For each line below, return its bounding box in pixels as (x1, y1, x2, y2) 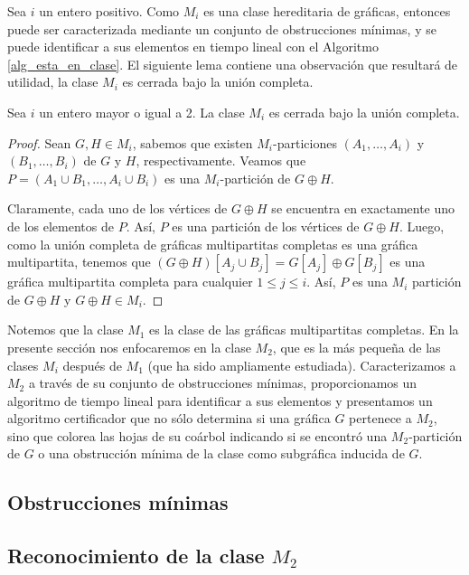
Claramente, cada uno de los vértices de (7, 199, 228, 218)
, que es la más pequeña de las (272, 337, 441, 356)
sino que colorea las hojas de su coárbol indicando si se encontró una (7, 426, 388, 445)
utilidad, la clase (7, 72, 98, 91)
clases (7, 355, 39, 374)
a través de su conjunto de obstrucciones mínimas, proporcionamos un (28, 373, 417, 392)
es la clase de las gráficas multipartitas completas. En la (149, 320, 459, 339)
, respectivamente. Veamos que (136, 151, 306, 170)
